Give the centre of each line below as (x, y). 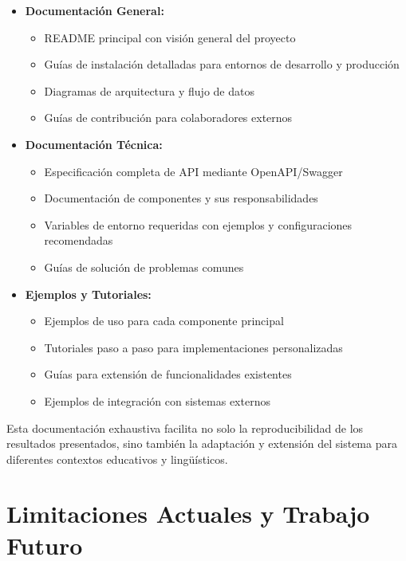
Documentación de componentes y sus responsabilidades (181, 198)
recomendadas (79, 240)
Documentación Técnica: (94, 144)
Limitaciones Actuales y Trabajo (188, 514)
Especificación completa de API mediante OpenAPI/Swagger (193, 171)
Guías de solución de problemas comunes (144, 267)
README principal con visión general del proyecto (170, 37)
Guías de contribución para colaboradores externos (168, 118)
